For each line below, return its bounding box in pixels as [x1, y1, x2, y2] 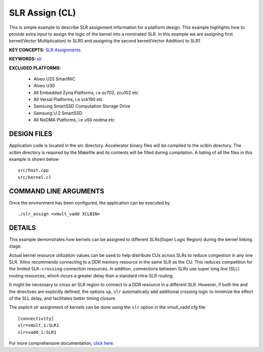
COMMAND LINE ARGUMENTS [9, 187, 105, 195]
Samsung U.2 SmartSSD [33, 110, 83, 116]
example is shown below [9, 156, 59, 162]
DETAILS [9, 224, 36, 232]
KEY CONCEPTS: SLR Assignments [9, 47, 81, 53]
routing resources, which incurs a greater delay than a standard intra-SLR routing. [9, 272, 174, 278]
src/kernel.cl [18, 174, 51, 180]
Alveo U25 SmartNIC [33, 76, 76, 82]
